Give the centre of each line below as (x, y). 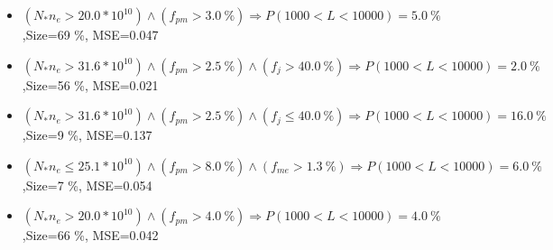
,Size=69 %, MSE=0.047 (90, 34)
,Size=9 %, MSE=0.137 (87, 135)
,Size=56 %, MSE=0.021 (90, 84)
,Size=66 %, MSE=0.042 (90, 235)
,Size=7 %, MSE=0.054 (87, 185)
